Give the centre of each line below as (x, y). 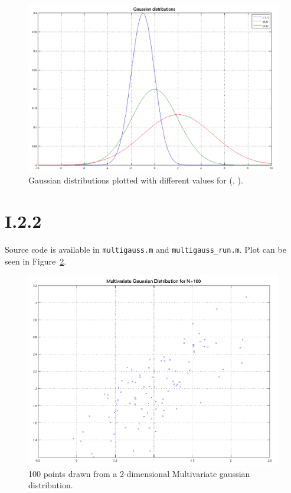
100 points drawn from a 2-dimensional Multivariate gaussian (139, 473)
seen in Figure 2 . (36, 261)
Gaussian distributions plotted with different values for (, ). (136, 180)
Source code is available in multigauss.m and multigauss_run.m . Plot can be (145, 249)
